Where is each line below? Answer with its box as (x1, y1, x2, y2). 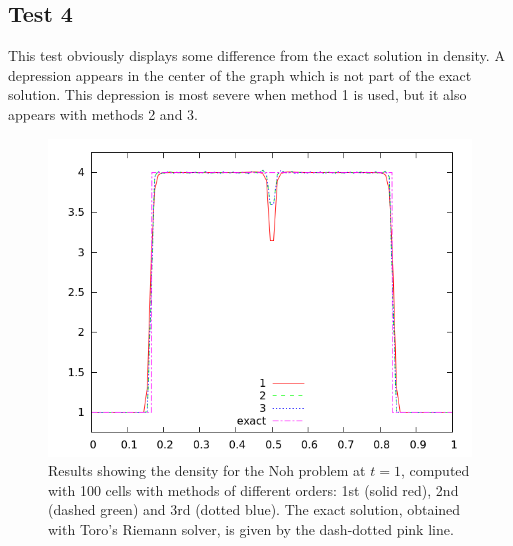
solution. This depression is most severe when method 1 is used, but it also (8, 84, 467, 105)
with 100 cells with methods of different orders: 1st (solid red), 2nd (48, 479, 459, 500)
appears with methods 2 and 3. (8, 103, 198, 124)
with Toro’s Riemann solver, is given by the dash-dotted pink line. (48, 518, 454, 539)
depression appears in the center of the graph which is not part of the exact (8, 64, 472, 85)
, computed (400, 460, 470, 481)
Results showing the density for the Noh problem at (48, 460, 366, 481)
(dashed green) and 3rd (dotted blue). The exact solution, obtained (48, 499, 461, 520)
